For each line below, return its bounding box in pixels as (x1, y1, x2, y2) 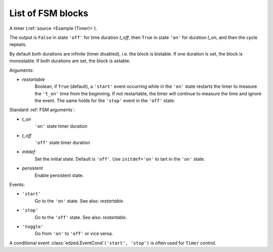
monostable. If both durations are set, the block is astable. (9, 58, 131, 64)
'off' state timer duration (34, 139, 90, 146)
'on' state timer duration (34, 123, 88, 129)
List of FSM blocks (9, 8, 88, 19)
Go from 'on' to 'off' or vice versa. (34, 230, 113, 237)
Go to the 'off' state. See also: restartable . (34, 214, 127, 220)
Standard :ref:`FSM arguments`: (9, 107, 75, 113)
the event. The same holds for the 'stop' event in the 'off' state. (34, 97, 175, 104)
